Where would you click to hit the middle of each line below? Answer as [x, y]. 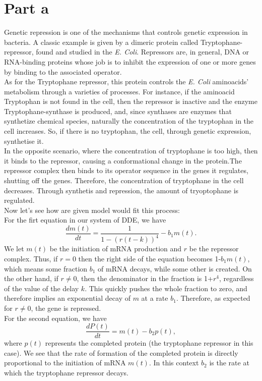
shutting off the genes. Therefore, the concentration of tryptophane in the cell [124, 180]
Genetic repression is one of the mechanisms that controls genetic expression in [126, 32]
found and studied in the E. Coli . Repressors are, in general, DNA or [143, 52]
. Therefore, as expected [213, 298]
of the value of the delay [42, 288]
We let [14, 249]
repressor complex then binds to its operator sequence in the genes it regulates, [126, 170]
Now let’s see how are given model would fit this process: [92, 210]
